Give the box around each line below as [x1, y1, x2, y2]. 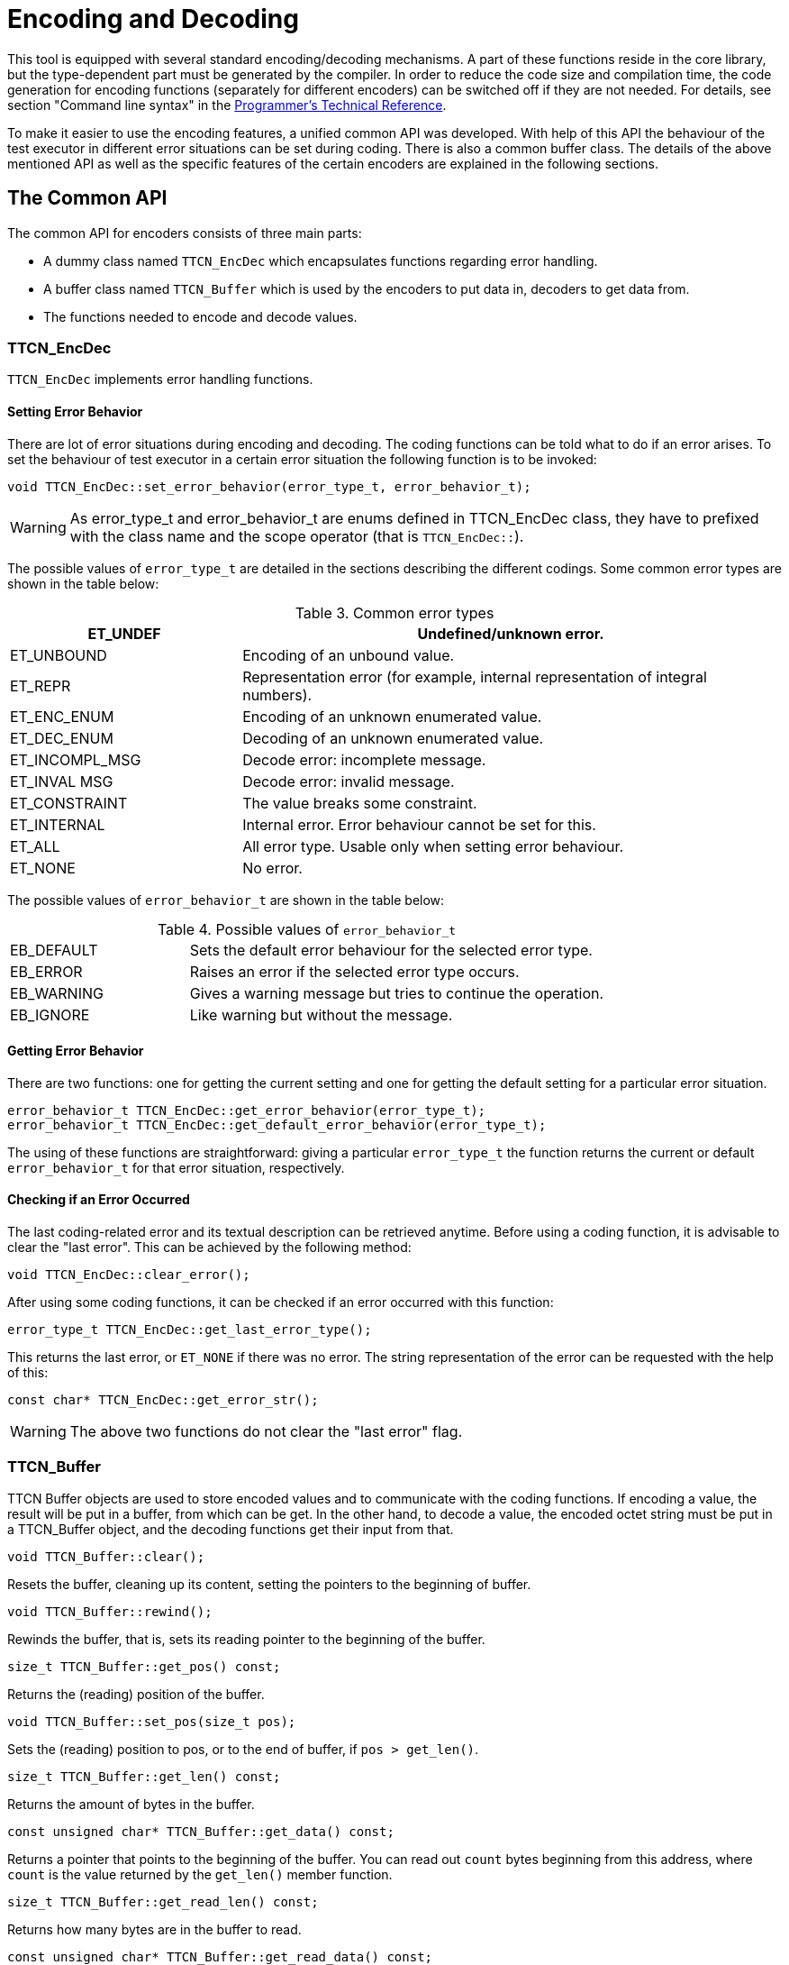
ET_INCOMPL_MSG [10, 750, 141, 769]
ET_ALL [10, 836, 60, 855]
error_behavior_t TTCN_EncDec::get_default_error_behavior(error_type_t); [7, 1117, 547, 1132]
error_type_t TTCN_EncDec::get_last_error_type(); [7, 1322, 372, 1337]
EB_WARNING [10, 983, 104, 1002]
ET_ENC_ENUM [10, 707, 114, 726]
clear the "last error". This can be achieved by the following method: [7, 1239, 412, 1255]
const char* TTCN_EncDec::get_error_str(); [7, 1393, 319, 1407]
